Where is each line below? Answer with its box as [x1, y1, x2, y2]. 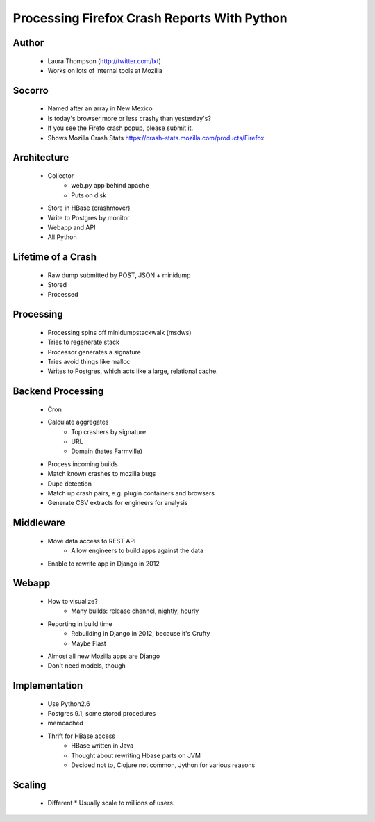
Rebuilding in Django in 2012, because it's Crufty [71, 630, 210, 638]
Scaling [12, 779, 47, 791]
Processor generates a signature [47, 347, 142, 356]
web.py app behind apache [71, 181, 149, 190]
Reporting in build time [47, 619, 112, 628]
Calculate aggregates [47, 418, 109, 427]
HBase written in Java [71, 741, 134, 750]
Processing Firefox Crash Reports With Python [12, 10, 287, 26]
